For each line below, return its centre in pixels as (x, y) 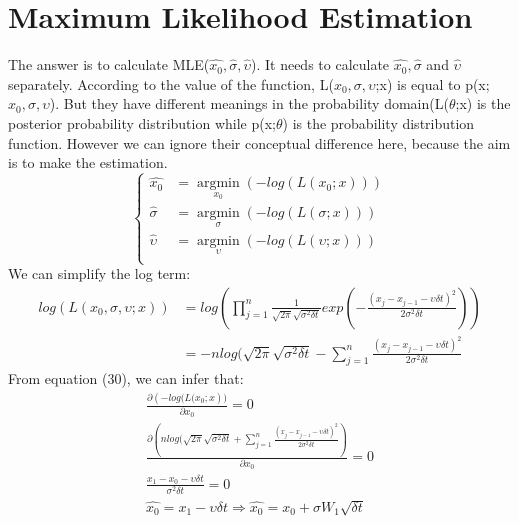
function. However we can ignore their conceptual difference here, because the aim (259, 142)
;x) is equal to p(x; (432, 83)
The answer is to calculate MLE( (109, 64)
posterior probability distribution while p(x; (142, 122)
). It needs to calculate (320, 64)
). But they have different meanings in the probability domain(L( (249, 103)
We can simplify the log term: (99, 273)
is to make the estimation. (88, 162)
